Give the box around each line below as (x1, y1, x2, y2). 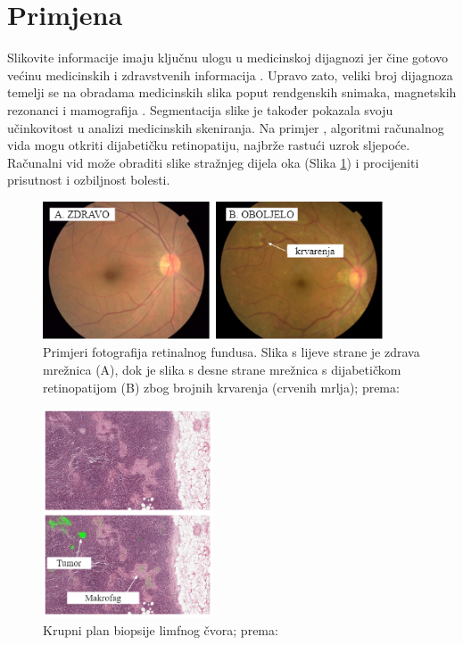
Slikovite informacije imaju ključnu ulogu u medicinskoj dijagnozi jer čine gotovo (7, 48, 449, 67)
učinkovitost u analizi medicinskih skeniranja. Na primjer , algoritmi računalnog (7, 118, 444, 136)
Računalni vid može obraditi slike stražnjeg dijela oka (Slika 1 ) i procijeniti (7, 153, 419, 171)
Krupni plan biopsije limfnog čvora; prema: (43, 620, 278, 639)
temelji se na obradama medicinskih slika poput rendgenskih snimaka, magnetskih (7, 83, 457, 102)
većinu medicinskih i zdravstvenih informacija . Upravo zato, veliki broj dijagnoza (7, 65, 453, 84)
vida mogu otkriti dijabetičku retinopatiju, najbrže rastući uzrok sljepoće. (7, 136, 410, 154)
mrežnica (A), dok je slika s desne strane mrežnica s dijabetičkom (43, 360, 401, 379)
